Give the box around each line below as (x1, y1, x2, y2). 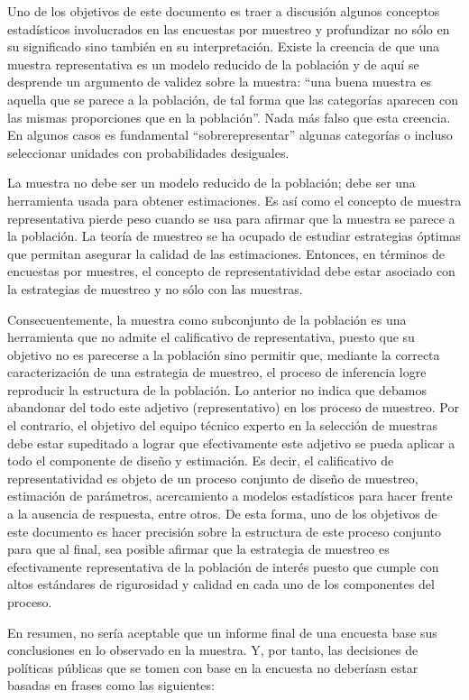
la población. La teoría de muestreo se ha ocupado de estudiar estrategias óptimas (7, 226, 461, 245)
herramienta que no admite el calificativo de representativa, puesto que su (7, 327, 415, 346)
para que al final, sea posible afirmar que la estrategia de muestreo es (7, 539, 390, 558)
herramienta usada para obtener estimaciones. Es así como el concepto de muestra (7, 190, 462, 209)
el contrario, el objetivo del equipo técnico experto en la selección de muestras (7, 416, 438, 435)
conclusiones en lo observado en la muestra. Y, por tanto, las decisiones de (7, 640, 418, 659)
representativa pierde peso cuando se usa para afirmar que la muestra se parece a (7, 208, 455, 227)
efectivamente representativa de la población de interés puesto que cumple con (7, 557, 439, 576)
